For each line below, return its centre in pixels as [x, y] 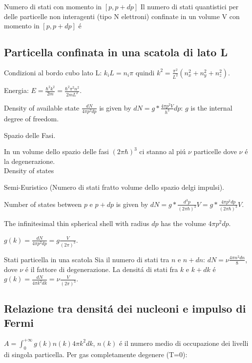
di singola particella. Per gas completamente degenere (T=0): [96, 354]
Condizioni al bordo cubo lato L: [53, 72]
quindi [145, 72]
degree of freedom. [31, 119]
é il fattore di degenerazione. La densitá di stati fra [102, 269]
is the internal [211, 107]
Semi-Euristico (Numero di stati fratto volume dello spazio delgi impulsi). [114, 187]
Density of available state [42, 107]
